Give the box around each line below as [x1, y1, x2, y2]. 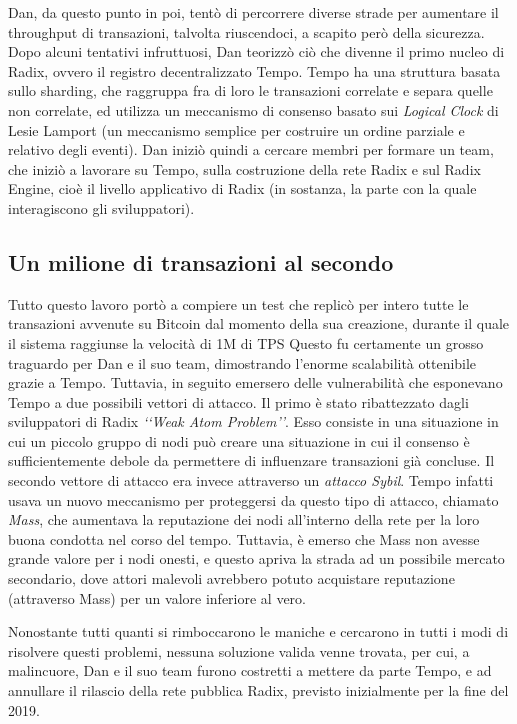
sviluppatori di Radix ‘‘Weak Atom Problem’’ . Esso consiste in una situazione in [8, 411, 499, 432]
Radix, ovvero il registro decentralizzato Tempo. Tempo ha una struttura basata [8, 60, 501, 81]
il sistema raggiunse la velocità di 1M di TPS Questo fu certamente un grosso [8, 332, 484, 353]
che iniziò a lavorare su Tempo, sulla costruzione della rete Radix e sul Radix [8, 158, 481, 179]
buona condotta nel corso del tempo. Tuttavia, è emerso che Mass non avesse [8, 528, 480, 549]
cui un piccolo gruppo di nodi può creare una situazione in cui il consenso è [8, 430, 470, 451]
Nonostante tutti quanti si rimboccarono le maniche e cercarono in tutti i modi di [8, 621, 509, 642]
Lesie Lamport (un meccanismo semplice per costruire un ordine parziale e [8, 119, 465, 140]
